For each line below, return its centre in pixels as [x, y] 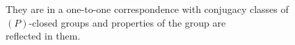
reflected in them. [43, 36]
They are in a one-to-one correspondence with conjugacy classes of [147, 9]
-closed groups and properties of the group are [127, 22]
